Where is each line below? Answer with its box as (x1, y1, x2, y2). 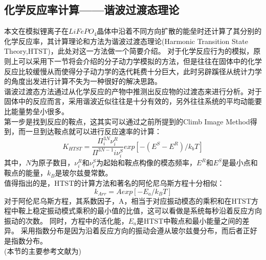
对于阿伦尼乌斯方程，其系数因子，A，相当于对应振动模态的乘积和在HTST (4, 195, 251, 206)
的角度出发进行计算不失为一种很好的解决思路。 (4, 76, 162, 86)
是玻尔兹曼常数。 (55, 167, 113, 178)
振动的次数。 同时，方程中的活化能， (4, 215, 128, 226)
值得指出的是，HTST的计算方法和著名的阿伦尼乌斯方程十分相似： (4, 177, 225, 188)
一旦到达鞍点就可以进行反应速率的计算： (25, 126, 162, 137)
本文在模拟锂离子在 (4, 26, 69, 36)
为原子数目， (31, 157, 75, 168)
